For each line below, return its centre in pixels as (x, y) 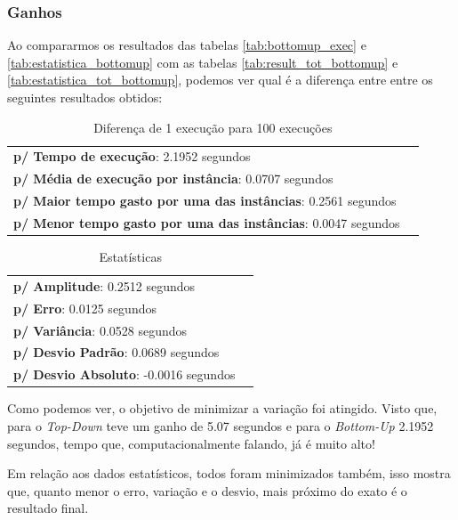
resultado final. (48, 508)
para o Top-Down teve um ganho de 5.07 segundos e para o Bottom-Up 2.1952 (221, 425)
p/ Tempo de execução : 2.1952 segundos (132, 156)
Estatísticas (130, 257)
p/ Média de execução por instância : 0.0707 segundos (173, 179)
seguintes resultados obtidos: (85, 97)
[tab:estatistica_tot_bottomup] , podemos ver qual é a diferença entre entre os (220, 80)
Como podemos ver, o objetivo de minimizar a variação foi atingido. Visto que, (222, 408)
